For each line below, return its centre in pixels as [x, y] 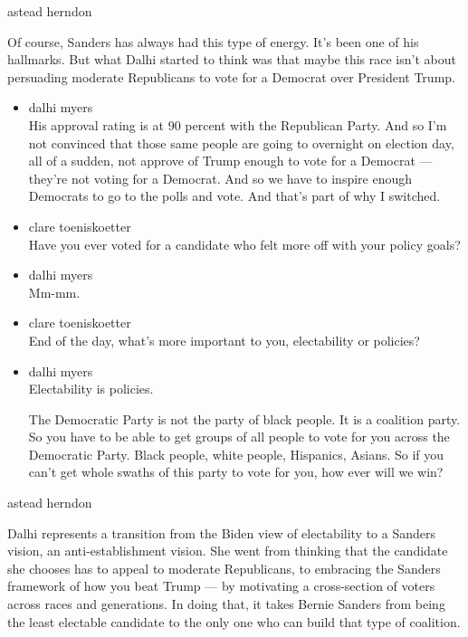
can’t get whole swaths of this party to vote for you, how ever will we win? [236, 472]
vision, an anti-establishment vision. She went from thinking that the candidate [228, 551]
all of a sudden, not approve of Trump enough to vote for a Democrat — [230, 161]
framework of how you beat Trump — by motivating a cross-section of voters [221, 586]
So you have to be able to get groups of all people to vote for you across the [239, 437]
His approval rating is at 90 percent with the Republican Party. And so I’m [238, 124]
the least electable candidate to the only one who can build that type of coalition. [234, 621]
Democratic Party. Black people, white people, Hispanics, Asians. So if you [236, 454]
